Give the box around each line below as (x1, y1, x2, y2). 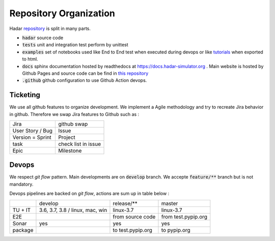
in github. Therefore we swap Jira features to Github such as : (9, 111, 140, 117)
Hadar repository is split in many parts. (9, 25, 91, 32)
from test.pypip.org (161, 213, 208, 220)
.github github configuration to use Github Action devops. (22, 77, 147, 83)
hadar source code (22, 35, 64, 41)
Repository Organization (9, 8, 116, 19)
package (12, 226, 34, 233)
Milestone (58, 147, 82, 154)
